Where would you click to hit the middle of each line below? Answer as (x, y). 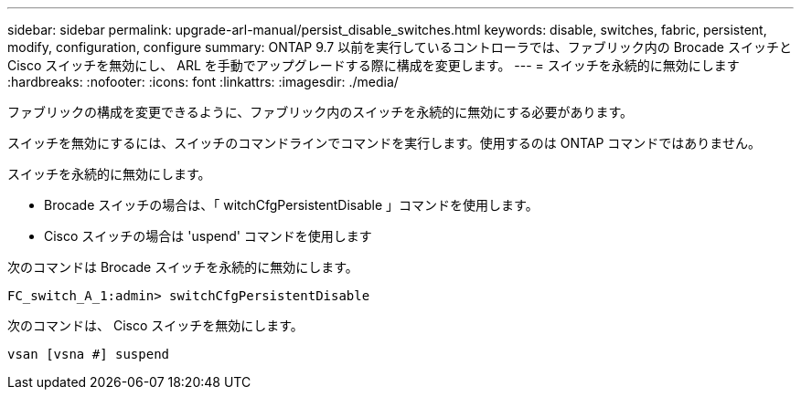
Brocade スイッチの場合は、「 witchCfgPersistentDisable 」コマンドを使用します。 (291, 205)
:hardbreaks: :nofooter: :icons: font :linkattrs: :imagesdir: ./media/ (203, 82)
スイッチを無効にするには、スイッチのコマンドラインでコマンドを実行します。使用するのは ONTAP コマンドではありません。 (384, 143)
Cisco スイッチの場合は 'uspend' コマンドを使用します (208, 236)
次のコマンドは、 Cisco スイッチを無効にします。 (155, 325)
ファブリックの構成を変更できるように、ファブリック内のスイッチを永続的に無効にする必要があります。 (320, 112)
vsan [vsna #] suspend (89, 354)
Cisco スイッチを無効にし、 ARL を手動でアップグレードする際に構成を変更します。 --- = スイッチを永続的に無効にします (374, 65)
